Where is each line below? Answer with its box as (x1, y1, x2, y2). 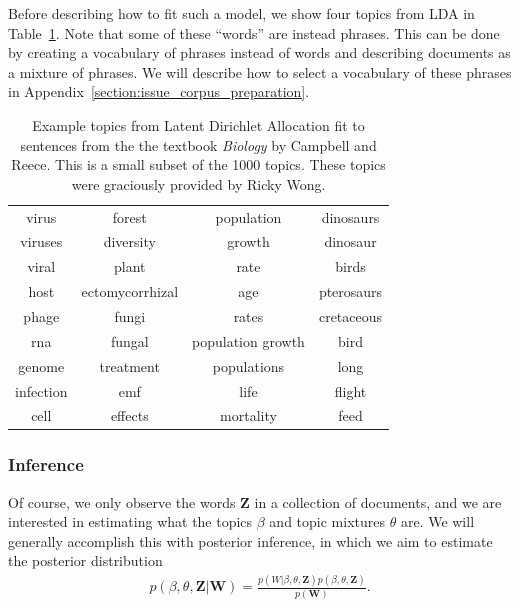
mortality (220, 405, 277, 426)
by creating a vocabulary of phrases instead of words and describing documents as (8, 42, 511, 63)
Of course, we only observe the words (8, 491, 236, 512)
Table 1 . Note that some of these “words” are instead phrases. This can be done (8, 22, 500, 43)
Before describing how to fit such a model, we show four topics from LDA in (8, 3, 475, 23)
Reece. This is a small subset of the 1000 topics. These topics (11, 154, 386, 175)
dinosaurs (321, 206, 380, 227)
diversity (103, 231, 156, 252)
